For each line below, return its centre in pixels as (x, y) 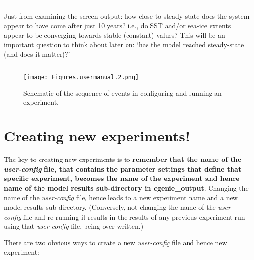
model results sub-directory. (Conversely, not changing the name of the (110, 207)
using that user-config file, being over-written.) (74, 226)
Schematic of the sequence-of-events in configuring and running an (123, 92)
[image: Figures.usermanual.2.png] (81, 77)
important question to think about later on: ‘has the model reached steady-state (124, 44)
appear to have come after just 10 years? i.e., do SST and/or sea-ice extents (117, 25)
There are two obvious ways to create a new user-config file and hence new (116, 242)
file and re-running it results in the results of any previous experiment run (134, 216)
